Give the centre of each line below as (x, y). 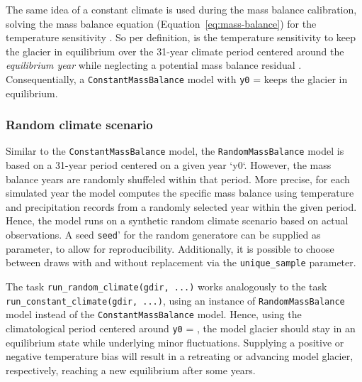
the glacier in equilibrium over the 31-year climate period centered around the (175, 51)
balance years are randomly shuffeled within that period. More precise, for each (178, 179)
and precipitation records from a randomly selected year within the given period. (181, 206)
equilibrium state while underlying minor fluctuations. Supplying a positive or (175, 342)
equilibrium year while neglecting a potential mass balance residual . (154, 65)
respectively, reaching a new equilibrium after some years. (131, 370)
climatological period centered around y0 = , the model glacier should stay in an (181, 328)
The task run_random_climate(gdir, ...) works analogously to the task (166, 286)
